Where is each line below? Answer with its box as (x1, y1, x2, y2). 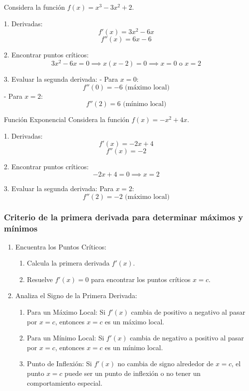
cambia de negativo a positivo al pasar (130, 333, 244, 343)
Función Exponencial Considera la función (4, 114, 130, 124)
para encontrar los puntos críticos (91, 274, 191, 284)
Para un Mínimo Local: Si (27, 333, 104, 343)
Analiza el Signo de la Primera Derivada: (15, 290, 137, 301)
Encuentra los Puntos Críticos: (15, 241, 107, 251)
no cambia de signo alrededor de (117, 358, 214, 369)
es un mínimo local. (105, 342, 163, 352)
